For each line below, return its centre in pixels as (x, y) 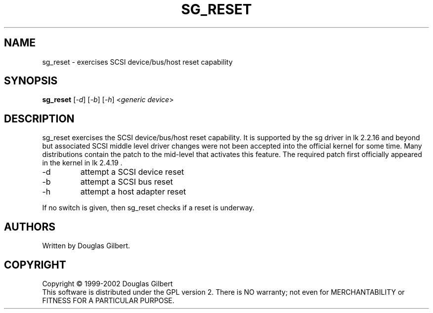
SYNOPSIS (31, 81)
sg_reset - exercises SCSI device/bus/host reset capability (137, 62)
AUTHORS (30, 227)
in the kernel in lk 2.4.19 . (82, 163)
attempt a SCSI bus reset (127, 182)
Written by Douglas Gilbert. (86, 246)
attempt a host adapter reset (133, 192)
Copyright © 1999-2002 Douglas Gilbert (108, 283)
